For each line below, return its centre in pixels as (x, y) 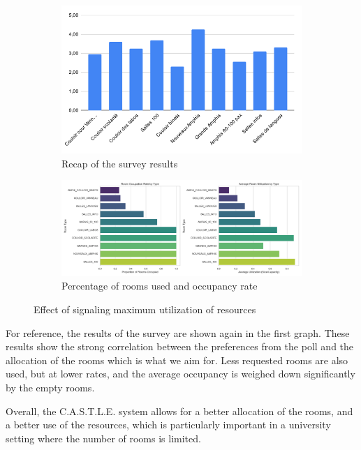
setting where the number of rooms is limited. (103, 438)
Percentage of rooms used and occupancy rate (160, 286)
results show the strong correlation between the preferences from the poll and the (180, 346)
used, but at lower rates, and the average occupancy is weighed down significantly (180, 374)
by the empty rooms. (50, 387)
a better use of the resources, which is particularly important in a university (168, 425)
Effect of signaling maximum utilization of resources (145, 309)
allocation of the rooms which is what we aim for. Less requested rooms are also (177, 360)
